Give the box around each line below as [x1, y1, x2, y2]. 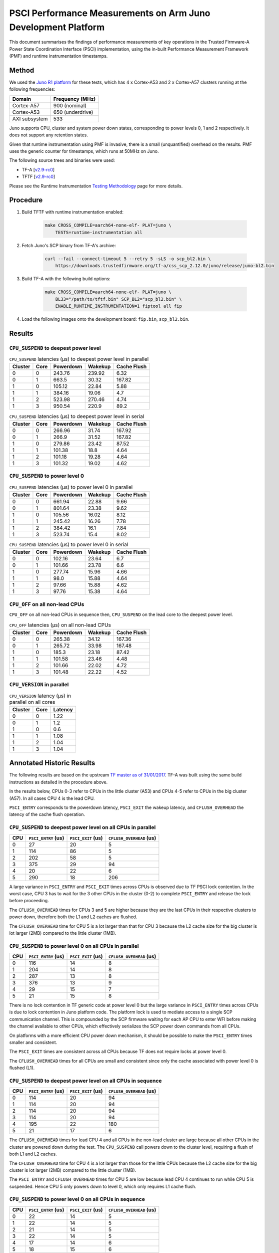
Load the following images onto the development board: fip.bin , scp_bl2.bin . [21, 316, 189, 322]
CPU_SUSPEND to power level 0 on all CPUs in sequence [9, 1196, 145, 1203]
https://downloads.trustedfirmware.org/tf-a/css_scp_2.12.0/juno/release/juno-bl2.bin [55, 263, 274, 269]
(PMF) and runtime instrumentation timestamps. [9, 53, 108, 59]
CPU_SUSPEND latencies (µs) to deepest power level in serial [9, 412, 144, 420]
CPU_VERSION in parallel [9, 681, 69, 688]
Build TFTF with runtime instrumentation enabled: [21, 209, 124, 215]
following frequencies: [9, 86, 55, 92]
